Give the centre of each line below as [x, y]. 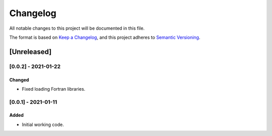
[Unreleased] [30, 52]
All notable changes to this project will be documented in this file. [77, 28]
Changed [19, 80]
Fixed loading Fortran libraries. [54, 89]
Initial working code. [43, 124]
